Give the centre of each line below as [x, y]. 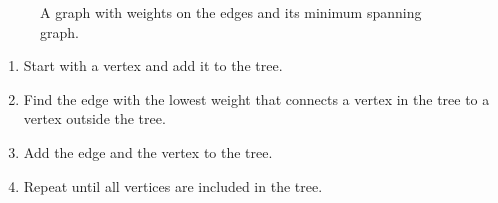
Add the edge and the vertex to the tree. [148, 151]
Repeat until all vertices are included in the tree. [173, 185]
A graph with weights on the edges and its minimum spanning [231, 12]
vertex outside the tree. [94, 118]
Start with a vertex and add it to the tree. [153, 65]
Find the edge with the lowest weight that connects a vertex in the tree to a [256, 98]
